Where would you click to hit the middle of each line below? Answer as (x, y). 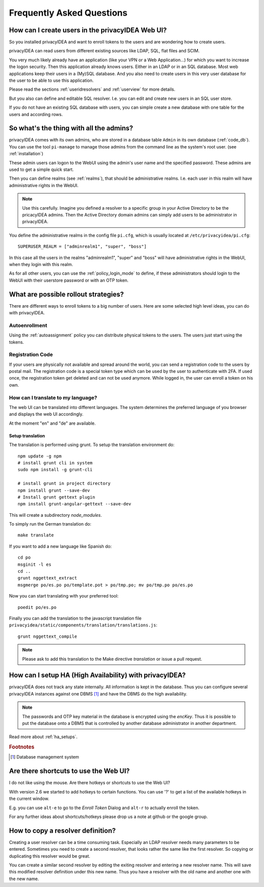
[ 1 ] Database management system (45, 757)
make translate (36, 535)
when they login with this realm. (41, 264)
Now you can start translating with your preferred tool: (64, 596)
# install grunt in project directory (64, 483)
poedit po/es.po (37, 607)
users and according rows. (36, 114)
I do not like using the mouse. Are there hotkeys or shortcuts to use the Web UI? (90, 783)
